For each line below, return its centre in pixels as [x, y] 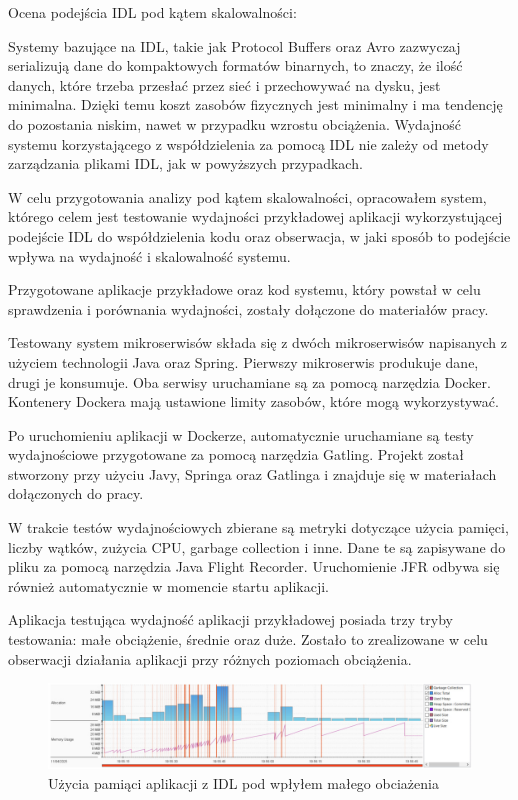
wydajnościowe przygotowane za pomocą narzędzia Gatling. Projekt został [236, 454]
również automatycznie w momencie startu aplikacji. [168, 585]
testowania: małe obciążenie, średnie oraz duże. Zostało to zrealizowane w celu [248, 639]
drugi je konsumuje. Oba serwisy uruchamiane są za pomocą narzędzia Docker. [249, 381]
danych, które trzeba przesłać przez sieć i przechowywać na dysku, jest [224, 84]
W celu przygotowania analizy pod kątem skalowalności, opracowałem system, [247, 196]
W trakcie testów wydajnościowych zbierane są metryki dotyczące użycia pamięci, [258, 527]
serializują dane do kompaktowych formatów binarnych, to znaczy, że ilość [235, 65]
